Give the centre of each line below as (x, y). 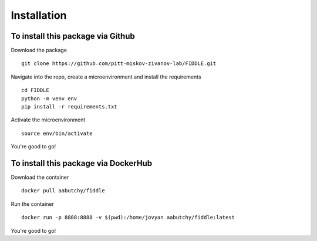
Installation (39, 15)
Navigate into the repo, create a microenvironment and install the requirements (106, 77)
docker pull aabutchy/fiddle (63, 191)
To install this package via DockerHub (82, 163)
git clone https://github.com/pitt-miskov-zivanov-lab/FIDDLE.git (119, 64)
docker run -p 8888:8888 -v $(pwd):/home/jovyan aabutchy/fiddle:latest (128, 218)
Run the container (32, 204)
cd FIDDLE (35, 90)
